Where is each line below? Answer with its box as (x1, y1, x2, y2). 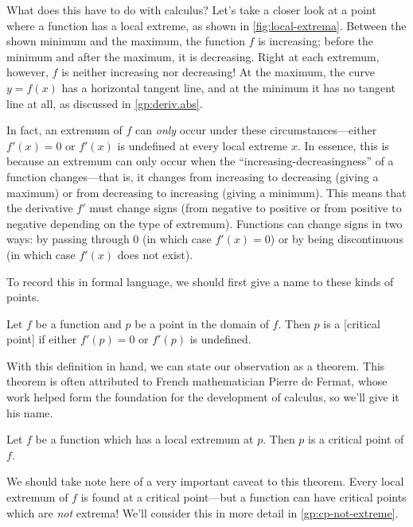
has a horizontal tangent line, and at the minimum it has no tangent (61, 79, 395, 95)
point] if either (6, 331, 77, 347)
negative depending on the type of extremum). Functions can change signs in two (6, 215, 403, 231)
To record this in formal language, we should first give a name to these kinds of (6, 273, 394, 289)
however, (6, 64, 49, 80)
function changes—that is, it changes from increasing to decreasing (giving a (6, 168, 379, 184)
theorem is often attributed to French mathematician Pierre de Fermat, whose (6, 373, 388, 389)
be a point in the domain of (134, 315, 269, 331)
